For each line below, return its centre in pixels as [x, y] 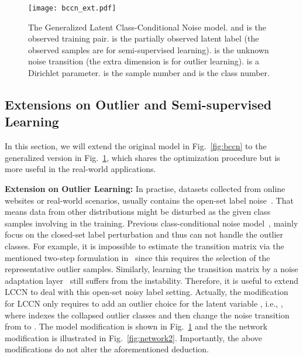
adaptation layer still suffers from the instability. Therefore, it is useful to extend [151, 280]
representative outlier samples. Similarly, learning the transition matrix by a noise [151, 269]
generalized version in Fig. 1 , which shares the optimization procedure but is [142, 157]
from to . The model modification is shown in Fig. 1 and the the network [136, 326]
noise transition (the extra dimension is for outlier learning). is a [144, 61]
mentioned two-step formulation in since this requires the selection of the [137, 257]
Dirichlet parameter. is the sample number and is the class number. [149, 73]
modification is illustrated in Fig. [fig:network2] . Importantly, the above [134, 337]
